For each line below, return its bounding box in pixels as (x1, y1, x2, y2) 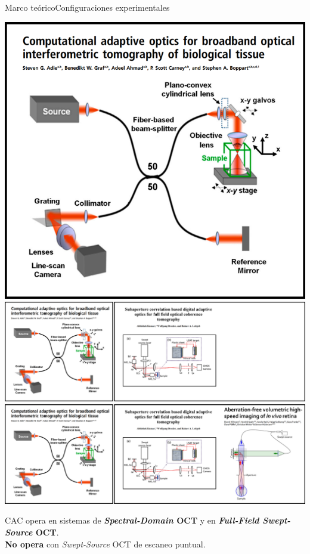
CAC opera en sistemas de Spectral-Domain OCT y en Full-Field (5, 514, 259, 527)
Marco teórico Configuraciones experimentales (5, 1, 170, 13)
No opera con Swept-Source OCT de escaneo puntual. (5, 537, 206, 550)
